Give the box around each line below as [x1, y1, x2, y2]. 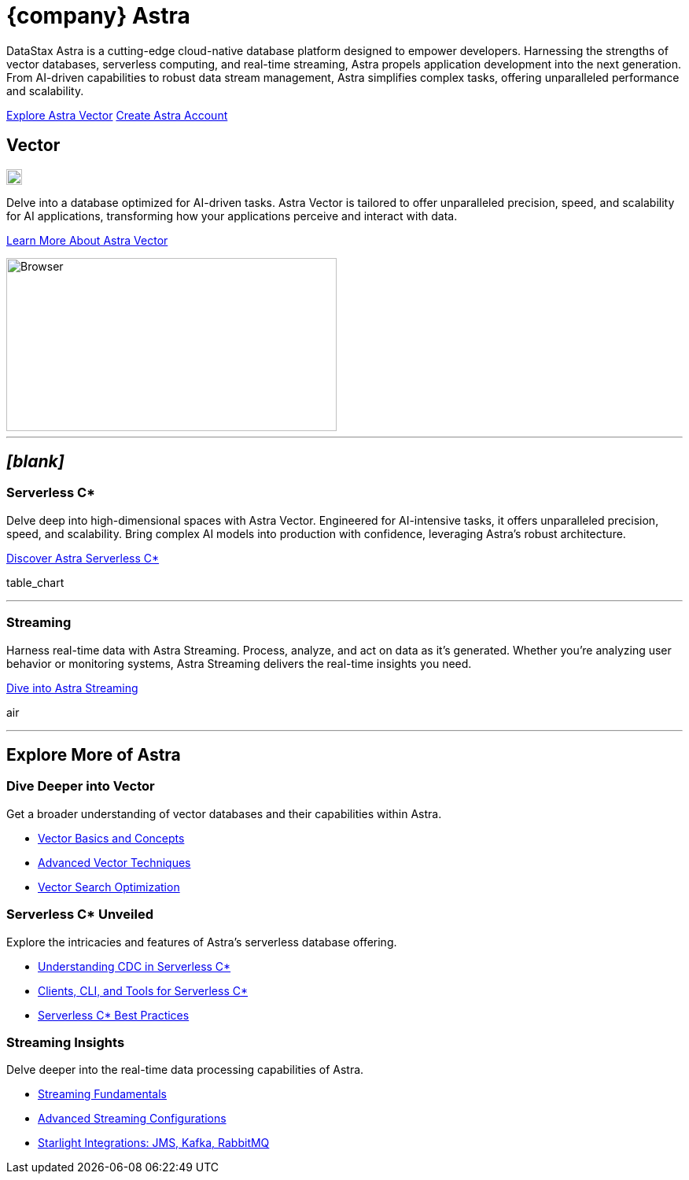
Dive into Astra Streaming [6, 680, 138, 695]
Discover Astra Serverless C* [6, 551, 160, 565]
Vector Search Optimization [38, 879, 180, 894]
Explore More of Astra [6, 744, 181, 765]
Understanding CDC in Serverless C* [38, 959, 231, 973]
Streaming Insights [6, 1034, 125, 1050]
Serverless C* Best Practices [38, 1008, 190, 1022]
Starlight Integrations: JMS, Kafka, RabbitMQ [38, 1136, 270, 1150]
